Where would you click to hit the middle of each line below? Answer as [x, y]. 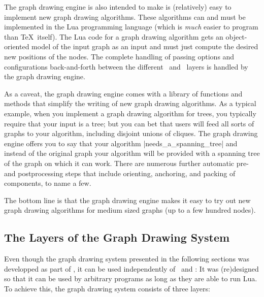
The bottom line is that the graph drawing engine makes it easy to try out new [127, 200]
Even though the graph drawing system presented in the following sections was [127, 259]
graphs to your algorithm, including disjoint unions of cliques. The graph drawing [131, 133]
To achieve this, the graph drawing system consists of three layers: [107, 288]
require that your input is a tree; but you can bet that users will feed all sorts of [129, 123]
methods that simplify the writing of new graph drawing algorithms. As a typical [130, 103]
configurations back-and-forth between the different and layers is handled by [126, 66]
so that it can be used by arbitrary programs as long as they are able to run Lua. [131, 278]
